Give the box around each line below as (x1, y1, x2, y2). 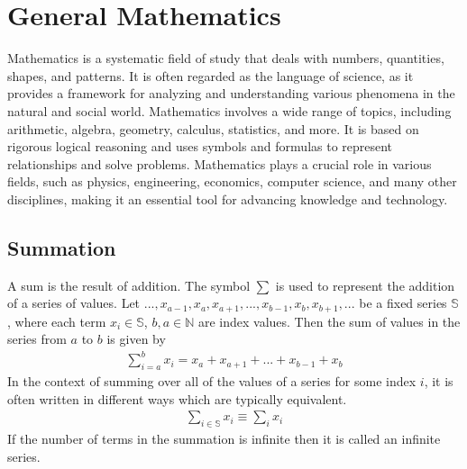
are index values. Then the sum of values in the (197, 311, 461, 330)
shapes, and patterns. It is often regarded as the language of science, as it (7, 66, 414, 85)
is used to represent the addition (275, 275, 455, 294)
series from (7, 329, 67, 348)
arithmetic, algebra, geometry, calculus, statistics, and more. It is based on (7, 119, 419, 138)
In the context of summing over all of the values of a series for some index (7, 372, 417, 391)
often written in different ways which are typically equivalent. (7, 389, 347, 408)
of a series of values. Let (7, 293, 141, 312)
